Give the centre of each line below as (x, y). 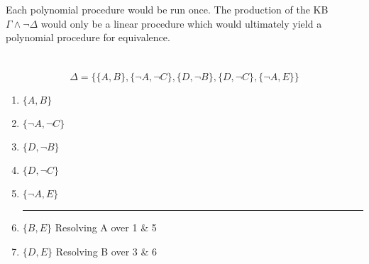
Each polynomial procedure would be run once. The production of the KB (167, 9)
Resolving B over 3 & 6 (106, 251)
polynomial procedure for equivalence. (88, 37)
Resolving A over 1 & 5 (106, 227)
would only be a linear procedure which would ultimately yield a (181, 23)
